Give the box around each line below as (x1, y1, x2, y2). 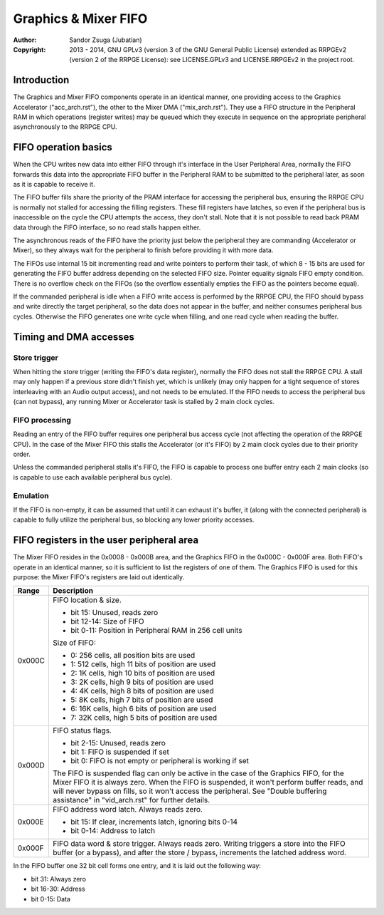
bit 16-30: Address (31, 884, 85, 894)
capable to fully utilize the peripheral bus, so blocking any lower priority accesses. (13, 515, 255, 524)
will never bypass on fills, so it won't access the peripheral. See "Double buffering (53, 786, 327, 796)
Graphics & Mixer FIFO (13, 11, 148, 26)
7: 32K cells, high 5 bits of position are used (70, 713, 218, 723)
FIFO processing (13, 415, 71, 425)
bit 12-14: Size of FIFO (70, 616, 144, 626)
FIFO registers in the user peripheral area (13, 534, 199, 547)
